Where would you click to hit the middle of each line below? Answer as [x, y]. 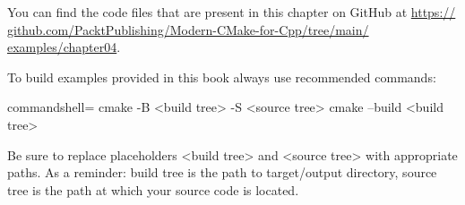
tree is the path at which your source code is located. [153, 189]
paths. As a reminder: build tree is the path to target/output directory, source [222, 172]
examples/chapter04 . [64, 47]
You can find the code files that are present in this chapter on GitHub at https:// [232, 12]
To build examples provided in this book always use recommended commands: [222, 77]
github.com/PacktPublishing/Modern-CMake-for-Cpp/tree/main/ [188, 29]
